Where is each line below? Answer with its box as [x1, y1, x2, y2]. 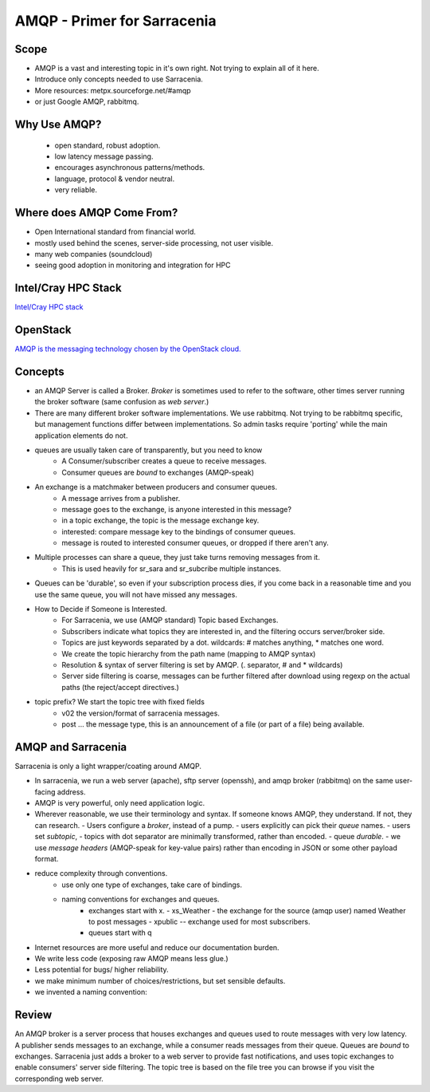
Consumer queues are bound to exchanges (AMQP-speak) [61, 467, 255, 477]
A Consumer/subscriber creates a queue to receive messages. [61, 456, 267, 466]
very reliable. [54, 185, 98, 195]
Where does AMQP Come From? [14, 206, 178, 219]
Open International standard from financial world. [34, 227, 197, 237]
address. [57, 786, 87, 797]
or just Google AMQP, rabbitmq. [34, 97, 139, 107]
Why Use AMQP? [14, 118, 102, 132]
